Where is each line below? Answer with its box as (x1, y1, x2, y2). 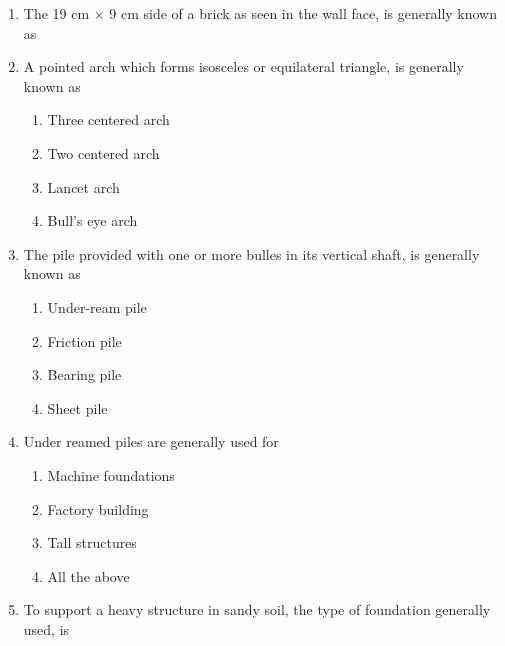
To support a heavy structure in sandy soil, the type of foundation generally (23, 599, 491, 620)
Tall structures (47, 532, 137, 553)
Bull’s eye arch (47, 210, 138, 231)
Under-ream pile (47, 296, 147, 317)
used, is (23, 618, 70, 639)
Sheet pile (47, 397, 108, 418)
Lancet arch (47, 176, 120, 197)
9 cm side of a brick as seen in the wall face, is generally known (109, 3, 498, 23)
